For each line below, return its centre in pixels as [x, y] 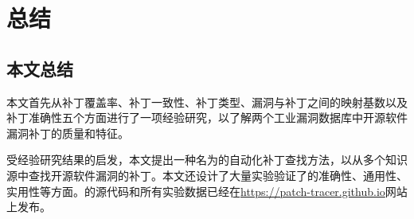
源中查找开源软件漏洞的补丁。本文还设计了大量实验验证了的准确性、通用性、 [207, 175]
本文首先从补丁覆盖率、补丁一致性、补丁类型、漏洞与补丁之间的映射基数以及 [207, 102]
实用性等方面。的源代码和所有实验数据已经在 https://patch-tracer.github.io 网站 [207, 191]
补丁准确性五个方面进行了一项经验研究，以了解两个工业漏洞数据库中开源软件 [207, 117]
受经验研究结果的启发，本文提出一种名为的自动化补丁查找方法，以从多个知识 [207, 160]
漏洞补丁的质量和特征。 [68, 133]
